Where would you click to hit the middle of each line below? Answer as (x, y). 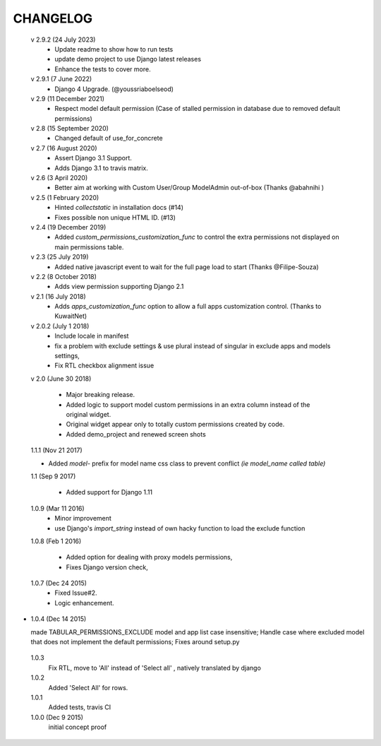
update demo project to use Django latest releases (128, 59)
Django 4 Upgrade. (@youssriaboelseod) (114, 89)
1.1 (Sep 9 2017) (53, 476)
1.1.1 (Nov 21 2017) (56, 450)
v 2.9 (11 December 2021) (68, 98)
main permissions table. (89, 247)
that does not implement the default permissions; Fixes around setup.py (135, 642)
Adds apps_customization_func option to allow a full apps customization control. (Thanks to (188, 307)
